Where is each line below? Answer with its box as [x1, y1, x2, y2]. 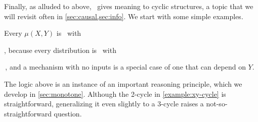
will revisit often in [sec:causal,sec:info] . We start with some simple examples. [4, 11, 243, 21]
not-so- [206, 98, 228, 109]
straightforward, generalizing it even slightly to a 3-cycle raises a [4, 98, 204, 109]
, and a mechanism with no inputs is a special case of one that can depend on [5, 62, 246, 72]
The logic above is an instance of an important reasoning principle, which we [4, 78, 242, 89]
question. [54, 108, 82, 118]
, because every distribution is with [4, 44, 116, 55]
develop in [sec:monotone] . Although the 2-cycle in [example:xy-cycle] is [4, 88, 226, 99]
